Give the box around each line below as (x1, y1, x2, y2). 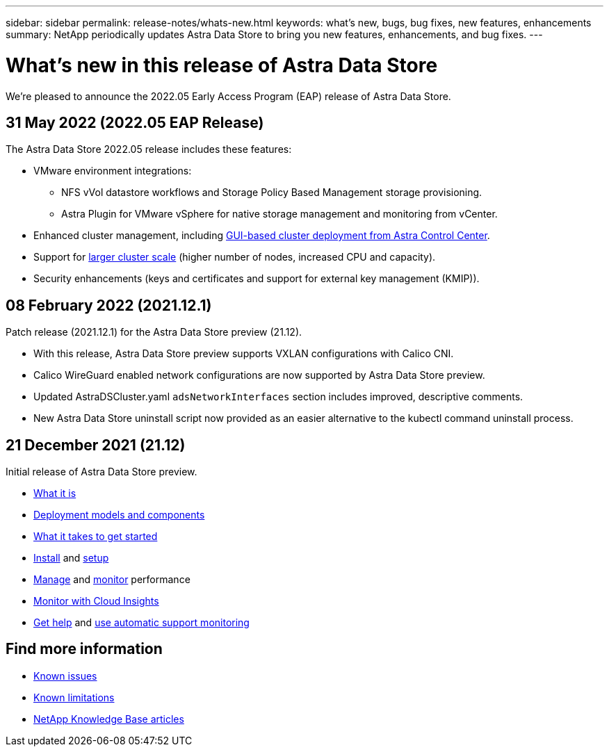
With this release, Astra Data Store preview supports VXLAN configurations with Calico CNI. (33, 348, 454, 360)
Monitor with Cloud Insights (33, 595, 159, 607)
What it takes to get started (33, 530, 158, 543)
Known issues (33, 669, 97, 682)
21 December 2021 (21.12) (6, 436, 186, 454)
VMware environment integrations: (33, 165, 192, 177)
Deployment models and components (33, 509, 205, 521)
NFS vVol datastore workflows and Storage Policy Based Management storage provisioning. (61, 186, 482, 199)
